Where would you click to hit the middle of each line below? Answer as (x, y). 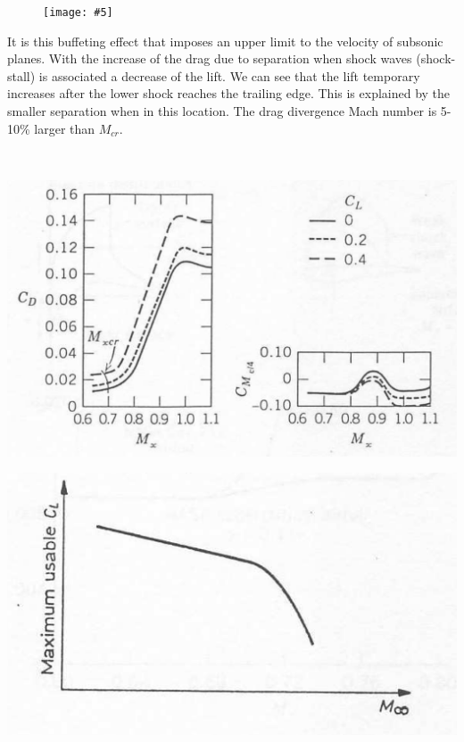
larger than (65, 128)
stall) (21, 75)
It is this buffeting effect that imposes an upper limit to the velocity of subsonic (225, 41)
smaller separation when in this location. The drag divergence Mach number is (222, 111)
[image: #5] (78, 12)
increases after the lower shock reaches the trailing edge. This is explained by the (229, 93)
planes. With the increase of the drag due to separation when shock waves (210, 58)
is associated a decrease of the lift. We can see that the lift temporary (229, 75)
